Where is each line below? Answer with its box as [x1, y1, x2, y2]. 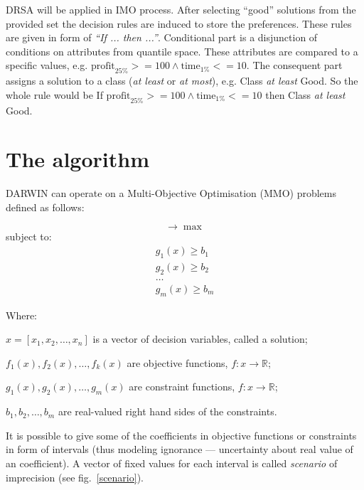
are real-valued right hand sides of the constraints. [58, 404, 277, 419]
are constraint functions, [129, 379, 235, 394]
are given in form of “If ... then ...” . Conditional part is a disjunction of [6, 30, 318, 45]
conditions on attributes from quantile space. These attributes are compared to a [6, 43, 358, 58]
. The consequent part [246, 58, 343, 73]
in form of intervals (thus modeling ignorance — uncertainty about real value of [6, 442, 353, 457]
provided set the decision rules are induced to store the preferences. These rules [6, 16, 352, 31]
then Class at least [265, 87, 346, 102]
